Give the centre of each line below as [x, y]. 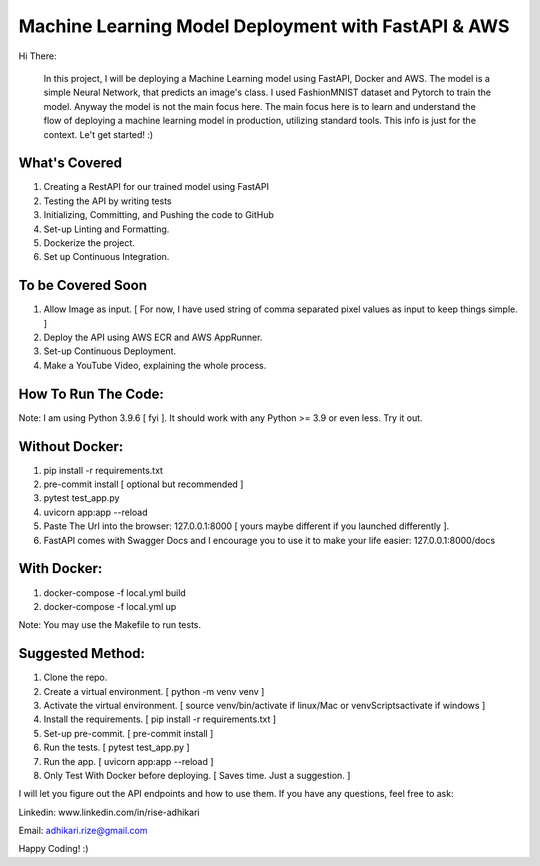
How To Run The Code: [91, 393]
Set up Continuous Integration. [106, 257]
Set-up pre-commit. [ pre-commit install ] [128, 733]
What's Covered [70, 163]
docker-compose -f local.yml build [115, 592]
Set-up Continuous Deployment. [110, 351]
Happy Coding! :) [53, 849]
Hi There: [37, 56]
